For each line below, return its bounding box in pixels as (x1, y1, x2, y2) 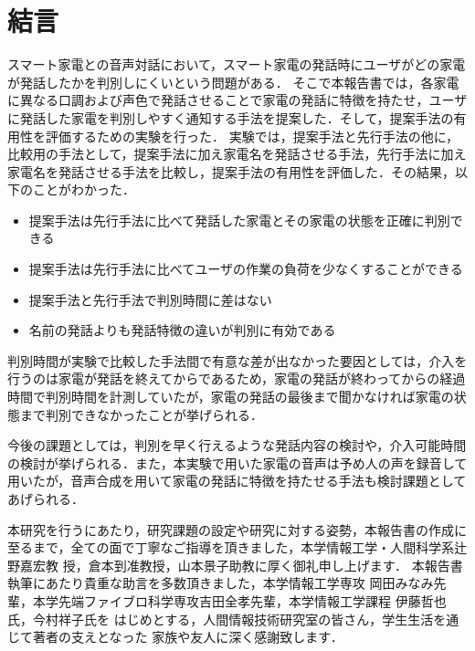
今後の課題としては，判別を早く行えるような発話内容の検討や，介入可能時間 (7, 436, 467, 455)
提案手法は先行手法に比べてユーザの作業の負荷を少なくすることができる (28, 259, 463, 278)
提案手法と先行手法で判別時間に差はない (28, 289, 272, 309)
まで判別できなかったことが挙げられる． (19, 404, 263, 424)
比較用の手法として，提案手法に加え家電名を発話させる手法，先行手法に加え (7, 144, 467, 163)
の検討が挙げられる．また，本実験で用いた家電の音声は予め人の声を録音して (7, 453, 468, 472)
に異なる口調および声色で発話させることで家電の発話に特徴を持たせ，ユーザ (7, 90, 468, 110)
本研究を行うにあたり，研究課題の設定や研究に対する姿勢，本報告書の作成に (7, 520, 468, 539)
